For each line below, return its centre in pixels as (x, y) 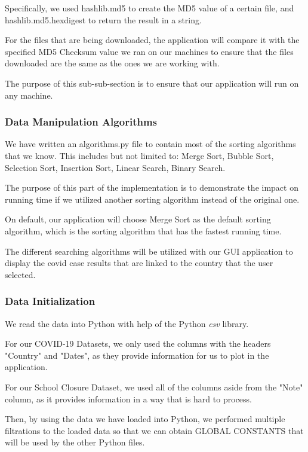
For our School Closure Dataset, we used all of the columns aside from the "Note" (154, 387)
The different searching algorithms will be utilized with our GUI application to (149, 251)
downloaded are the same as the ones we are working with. (112, 63)
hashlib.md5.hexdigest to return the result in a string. (103, 19)
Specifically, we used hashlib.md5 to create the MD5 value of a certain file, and (150, 8)
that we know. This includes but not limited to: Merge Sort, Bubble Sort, (139, 155)
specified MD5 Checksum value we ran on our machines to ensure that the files (149, 51)
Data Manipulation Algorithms (81, 122)
